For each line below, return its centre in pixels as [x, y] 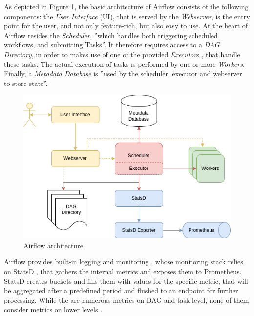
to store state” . [26, 83]
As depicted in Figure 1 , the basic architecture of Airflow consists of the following [126, 6]
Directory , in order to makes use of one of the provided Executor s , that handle [122, 54]
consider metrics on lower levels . [53, 309]
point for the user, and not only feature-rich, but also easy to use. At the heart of [126, 26]
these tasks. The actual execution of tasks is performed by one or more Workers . [124, 64]
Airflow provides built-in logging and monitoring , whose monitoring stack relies [124, 262]
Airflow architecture [53, 245]
